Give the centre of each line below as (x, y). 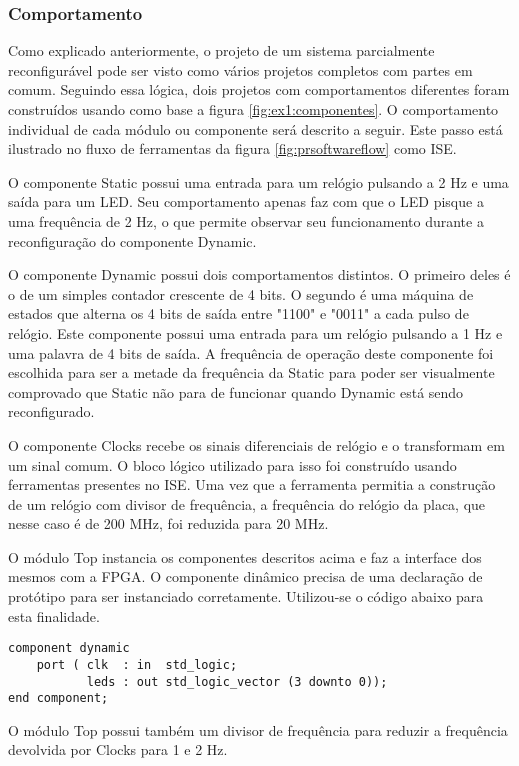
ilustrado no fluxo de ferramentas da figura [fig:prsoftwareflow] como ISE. (232, 148)
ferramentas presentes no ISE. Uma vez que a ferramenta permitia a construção (252, 484)
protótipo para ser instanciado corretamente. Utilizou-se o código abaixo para (246, 596)
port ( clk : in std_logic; (137, 664)
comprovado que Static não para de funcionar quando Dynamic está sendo (236, 391)
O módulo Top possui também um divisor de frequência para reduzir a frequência (258, 729)
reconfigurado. (51, 411)
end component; (58, 698)
